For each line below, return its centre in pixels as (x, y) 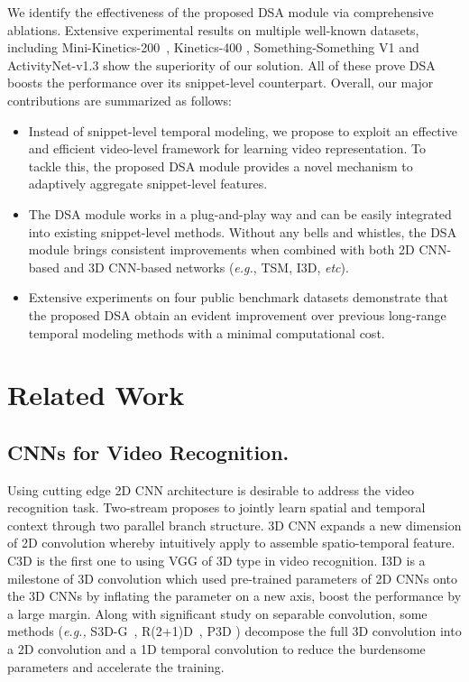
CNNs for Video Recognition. (148, 452)
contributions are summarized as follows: (120, 100)
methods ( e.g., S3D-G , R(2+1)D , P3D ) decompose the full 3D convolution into (234, 631)
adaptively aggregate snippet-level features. (148, 184)
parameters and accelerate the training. (116, 666)
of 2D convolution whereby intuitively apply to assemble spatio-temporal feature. (231, 543)
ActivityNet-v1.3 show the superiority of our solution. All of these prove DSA (221, 65)
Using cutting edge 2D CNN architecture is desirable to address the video (211, 489)
